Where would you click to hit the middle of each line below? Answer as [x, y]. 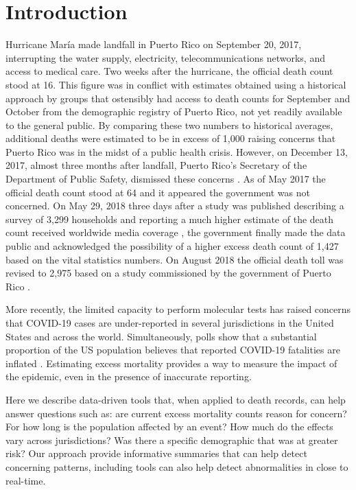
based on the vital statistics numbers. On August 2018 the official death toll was [175, 259]
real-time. [26, 480]
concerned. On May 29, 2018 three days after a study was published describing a [175, 206]
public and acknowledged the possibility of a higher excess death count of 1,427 [172, 246]
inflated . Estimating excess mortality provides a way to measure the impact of [171, 363]
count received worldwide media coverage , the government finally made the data [176, 232]
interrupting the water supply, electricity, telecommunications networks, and [165, 57]
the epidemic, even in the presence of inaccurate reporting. [129, 376]
